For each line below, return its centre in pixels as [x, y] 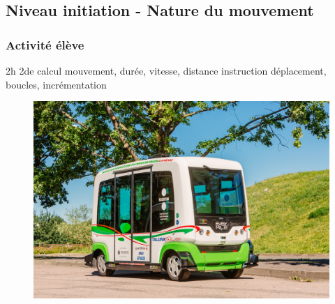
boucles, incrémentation [56, 84]
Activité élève [45, 44]
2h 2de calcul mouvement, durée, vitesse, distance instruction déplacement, [166, 70]
